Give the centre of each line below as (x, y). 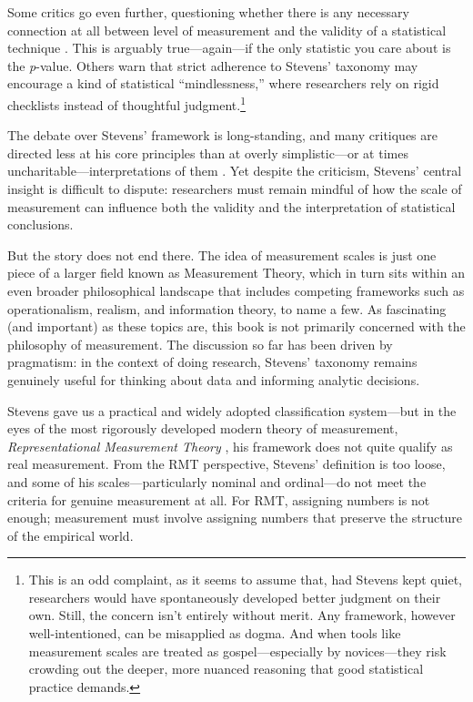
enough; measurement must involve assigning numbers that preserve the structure (235, 518)
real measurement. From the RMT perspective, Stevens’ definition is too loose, (226, 464)
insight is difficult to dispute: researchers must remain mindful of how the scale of (235, 188)
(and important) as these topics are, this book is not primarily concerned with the (236, 326)
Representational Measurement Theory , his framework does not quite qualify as (230, 446)
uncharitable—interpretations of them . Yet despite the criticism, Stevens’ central (235, 171)
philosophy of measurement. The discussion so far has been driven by (200, 344)
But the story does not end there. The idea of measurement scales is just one (222, 254)
